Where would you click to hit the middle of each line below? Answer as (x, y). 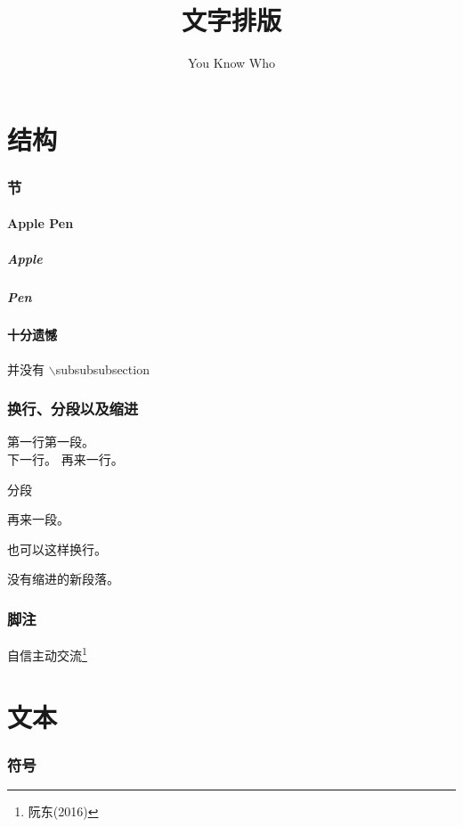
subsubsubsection (102, 368)
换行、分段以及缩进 (73, 409)
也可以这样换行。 (57, 549)
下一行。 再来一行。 (65, 459)
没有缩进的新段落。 (63, 579)
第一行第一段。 (51, 442)
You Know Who (231, 63)
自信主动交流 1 (47, 654)
